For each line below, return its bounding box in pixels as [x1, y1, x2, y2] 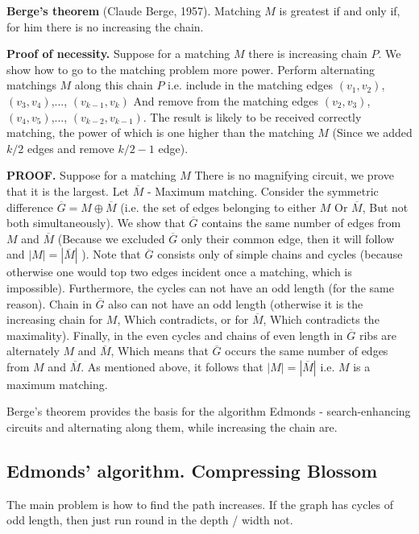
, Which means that [110, 342, 209, 359]
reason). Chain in [6, 295, 92, 312]
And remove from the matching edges [133, 92, 319, 109]
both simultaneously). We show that [6, 214, 185, 231]
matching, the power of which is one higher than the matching [6, 124, 314, 141]
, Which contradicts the [263, 311, 380, 328]
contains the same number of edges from [201, 214, 401, 231]
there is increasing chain [248, 45, 367, 62]
